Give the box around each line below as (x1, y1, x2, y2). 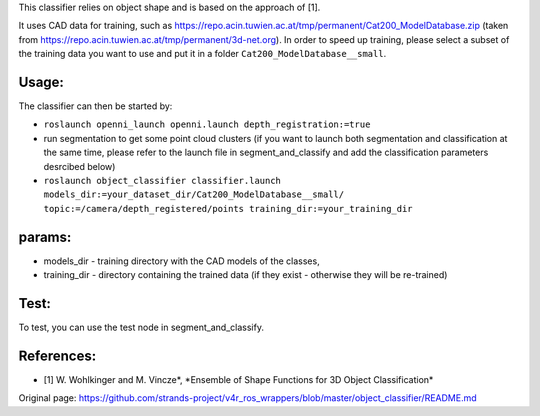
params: (18, 228, 72, 245)
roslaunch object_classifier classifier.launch (43, 175, 282, 187)
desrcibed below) (43, 160, 116, 172)
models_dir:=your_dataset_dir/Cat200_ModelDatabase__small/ (43, 189, 345, 200)
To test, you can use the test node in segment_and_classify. (18, 321, 265, 334)
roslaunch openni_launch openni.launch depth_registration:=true (43, 119, 371, 130)
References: (18, 347, 97, 364)
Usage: (18, 73, 65, 90)
